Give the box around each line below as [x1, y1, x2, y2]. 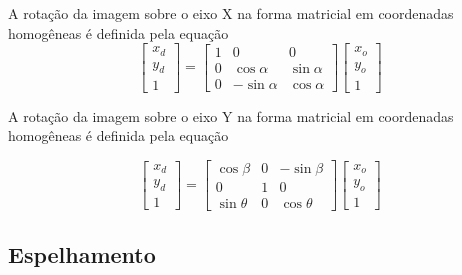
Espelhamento [8, 239, 156, 270]
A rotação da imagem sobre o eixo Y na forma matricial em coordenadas [8, 105, 454, 126]
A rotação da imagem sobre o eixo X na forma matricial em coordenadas [8, 3, 454, 23]
